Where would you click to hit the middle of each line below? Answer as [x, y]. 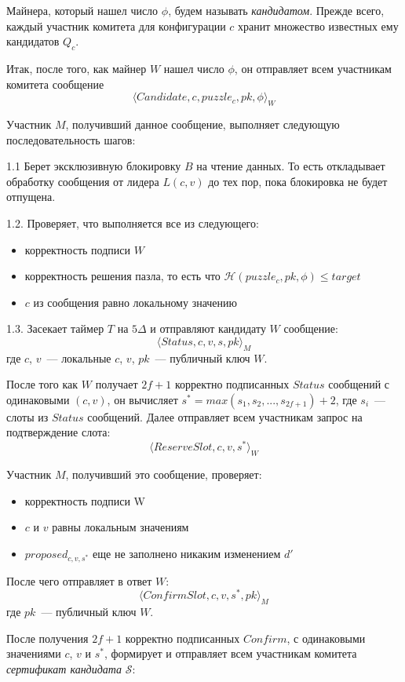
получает [117, 384]
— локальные [79, 357]
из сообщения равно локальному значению [135, 302]
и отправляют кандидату [208, 328]
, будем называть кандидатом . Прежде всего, [276, 10]
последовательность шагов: [71, 139]
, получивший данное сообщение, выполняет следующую [202, 124]
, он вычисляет [142, 399]
